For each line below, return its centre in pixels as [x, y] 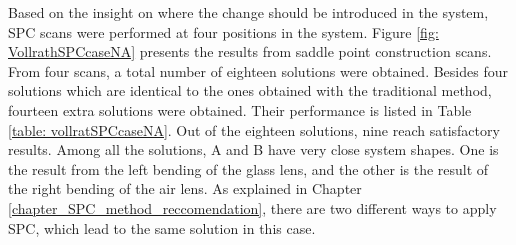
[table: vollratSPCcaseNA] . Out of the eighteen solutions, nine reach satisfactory [254, 129]
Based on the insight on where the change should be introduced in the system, [248, 12]
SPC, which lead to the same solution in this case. [162, 227]
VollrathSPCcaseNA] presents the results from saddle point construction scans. [250, 51]
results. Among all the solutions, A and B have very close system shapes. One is [253, 149]
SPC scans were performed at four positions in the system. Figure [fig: [223, 31]
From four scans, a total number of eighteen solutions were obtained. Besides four [258, 70]
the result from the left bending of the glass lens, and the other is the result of [248, 168]
